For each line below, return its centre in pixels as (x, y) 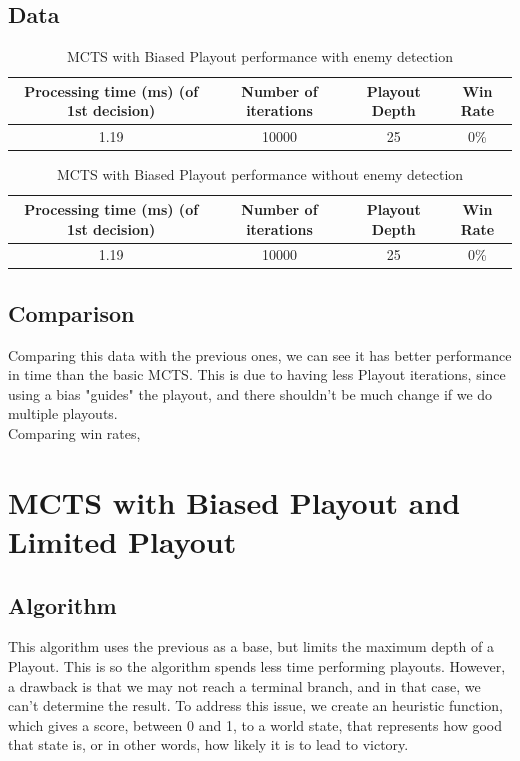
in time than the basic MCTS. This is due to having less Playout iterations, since (257, 374)
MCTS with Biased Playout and (234, 501)
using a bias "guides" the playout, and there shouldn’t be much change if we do (250, 393)
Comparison (71, 312)
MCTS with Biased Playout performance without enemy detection (260, 174)
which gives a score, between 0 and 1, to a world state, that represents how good (255, 724)
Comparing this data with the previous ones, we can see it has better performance (260, 354)
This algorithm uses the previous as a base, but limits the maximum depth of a (251, 646)
